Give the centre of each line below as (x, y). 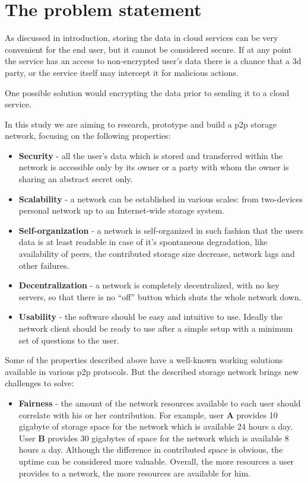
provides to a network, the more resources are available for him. (134, 473)
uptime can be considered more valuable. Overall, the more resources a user (156, 461)
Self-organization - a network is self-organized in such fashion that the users (161, 230)
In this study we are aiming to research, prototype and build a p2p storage (141, 124)
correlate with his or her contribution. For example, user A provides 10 (148, 414)
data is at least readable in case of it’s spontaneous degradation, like (143, 242)
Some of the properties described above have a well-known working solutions (144, 360)
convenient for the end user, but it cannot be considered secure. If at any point (148, 49)
